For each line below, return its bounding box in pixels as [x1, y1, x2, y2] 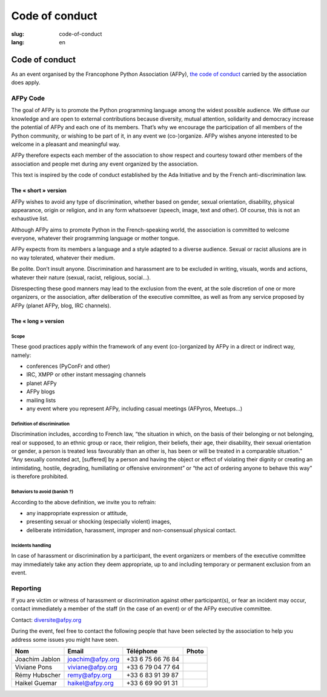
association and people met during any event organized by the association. [11, 160, 199, 167]
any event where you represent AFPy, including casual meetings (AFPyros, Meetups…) [26, 405, 243, 412]
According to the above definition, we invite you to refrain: [11, 498, 157, 505]
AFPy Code [11, 94, 45, 102]
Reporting [11, 584, 42, 592]
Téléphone [126, 647, 158, 656]
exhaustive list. [11, 215, 48, 222]
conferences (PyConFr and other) [26, 362, 110, 370]
